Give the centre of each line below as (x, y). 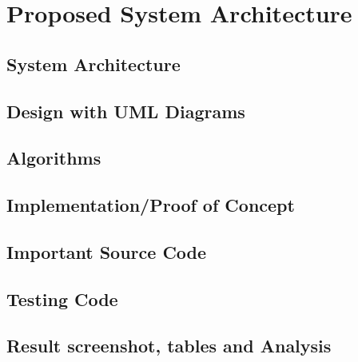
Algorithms (54, 158)
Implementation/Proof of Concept (151, 205)
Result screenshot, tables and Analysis (169, 346)
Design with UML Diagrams (126, 111)
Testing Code (62, 298)
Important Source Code (107, 251)
